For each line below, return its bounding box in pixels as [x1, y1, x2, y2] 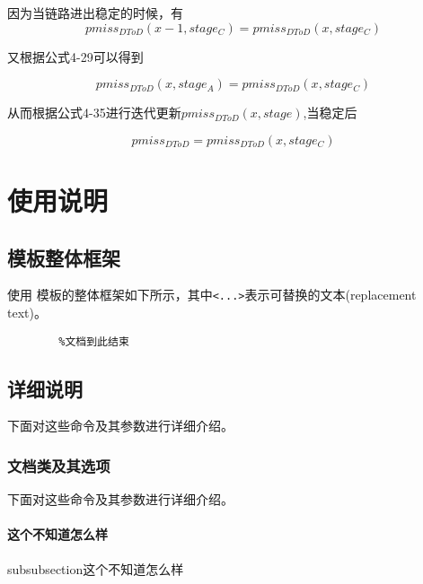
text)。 [7, 303, 47, 322]
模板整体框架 [7, 243, 120, 271]
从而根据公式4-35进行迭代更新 [7, 103, 181, 122]
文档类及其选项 [7, 454, 110, 476]
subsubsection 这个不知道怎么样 [7, 559, 184, 578]
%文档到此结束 [58, 335, 129, 348]
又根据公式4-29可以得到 [7, 47, 144, 65]
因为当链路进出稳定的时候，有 [7, 4, 183, 22]
